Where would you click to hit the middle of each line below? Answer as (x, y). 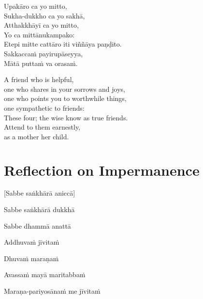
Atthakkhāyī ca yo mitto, (41, 25)
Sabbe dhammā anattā (37, 225)
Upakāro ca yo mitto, (36, 6)
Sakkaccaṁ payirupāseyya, (43, 53)
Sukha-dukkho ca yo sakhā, (44, 15)
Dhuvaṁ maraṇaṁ (31, 258)
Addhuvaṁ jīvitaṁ (32, 242)
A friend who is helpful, (39, 79)
